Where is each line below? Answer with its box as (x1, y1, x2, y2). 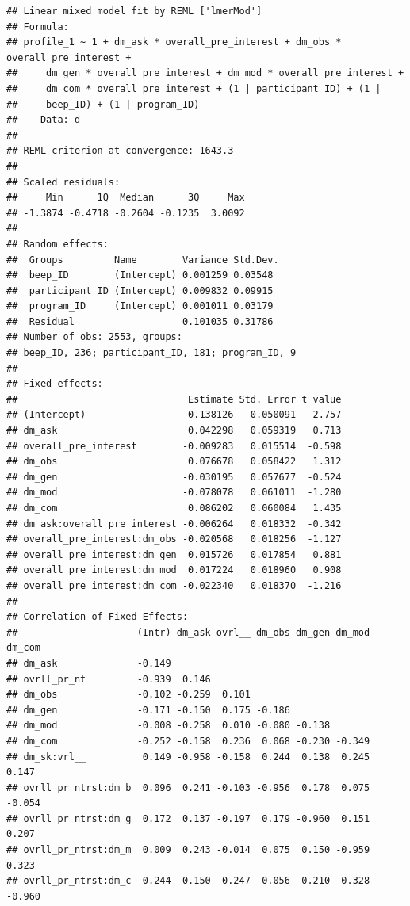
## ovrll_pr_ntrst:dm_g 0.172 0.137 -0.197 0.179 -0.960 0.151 (6, 812, 370, 824)
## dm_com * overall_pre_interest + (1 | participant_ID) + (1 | (6, 82, 381, 94)
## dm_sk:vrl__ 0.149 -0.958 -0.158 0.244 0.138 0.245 (6, 751, 370, 763)
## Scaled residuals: (6, 176, 121, 188)
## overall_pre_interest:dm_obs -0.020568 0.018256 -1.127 (6, 533, 342, 545)
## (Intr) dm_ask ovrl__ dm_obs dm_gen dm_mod (6, 626, 370, 638)
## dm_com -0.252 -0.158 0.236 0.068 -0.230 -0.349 (6, 735, 370, 747)
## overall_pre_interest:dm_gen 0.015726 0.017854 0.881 (6, 549, 342, 560)
